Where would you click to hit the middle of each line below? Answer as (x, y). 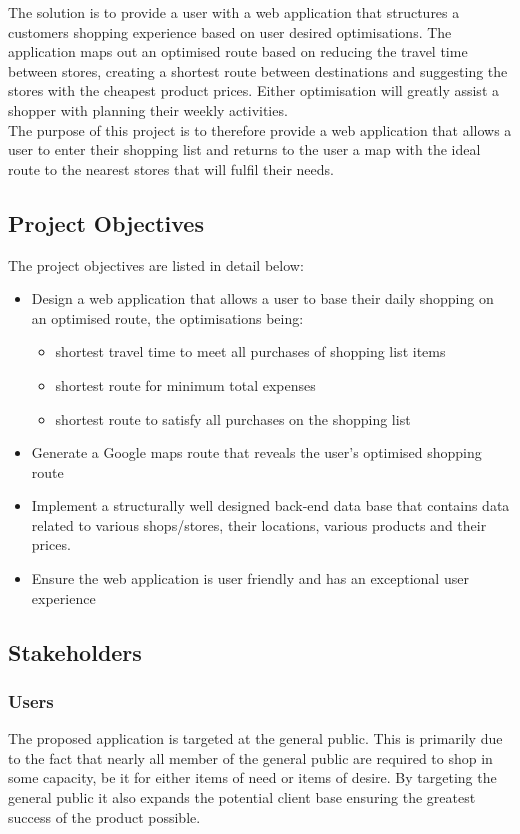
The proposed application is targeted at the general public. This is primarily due (255, 738)
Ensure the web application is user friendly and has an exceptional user (250, 578)
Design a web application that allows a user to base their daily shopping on (262, 298)
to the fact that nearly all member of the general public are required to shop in (250, 757)
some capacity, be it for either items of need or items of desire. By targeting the (252, 777)
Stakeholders (75, 651)
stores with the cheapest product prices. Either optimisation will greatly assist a (253, 90)
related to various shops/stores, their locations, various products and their (259, 524)
